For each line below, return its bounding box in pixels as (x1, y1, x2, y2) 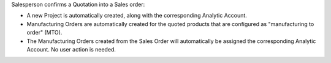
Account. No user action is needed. (26, 45, 116, 53)
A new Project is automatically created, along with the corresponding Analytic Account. (26, 12, 248, 19)
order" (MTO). (26, 29, 63, 36)
